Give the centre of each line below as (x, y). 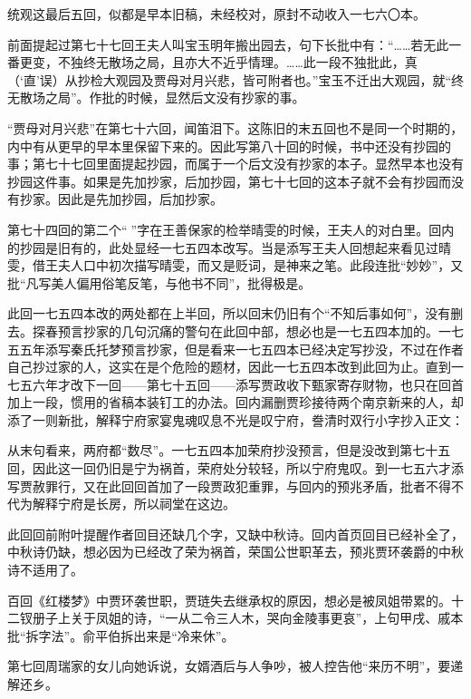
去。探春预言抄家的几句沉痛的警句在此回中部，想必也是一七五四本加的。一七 (235, 330)
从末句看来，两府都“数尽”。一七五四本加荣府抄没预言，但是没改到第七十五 (229, 450)
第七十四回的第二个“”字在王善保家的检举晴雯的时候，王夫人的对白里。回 (225, 229)
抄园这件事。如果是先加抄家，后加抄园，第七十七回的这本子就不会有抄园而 (229, 181)
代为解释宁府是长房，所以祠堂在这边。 (121, 504)
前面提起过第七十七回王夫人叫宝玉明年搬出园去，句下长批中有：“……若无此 (228, 44)
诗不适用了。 (45, 570)
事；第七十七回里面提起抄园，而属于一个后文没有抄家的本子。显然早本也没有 (235, 164)
